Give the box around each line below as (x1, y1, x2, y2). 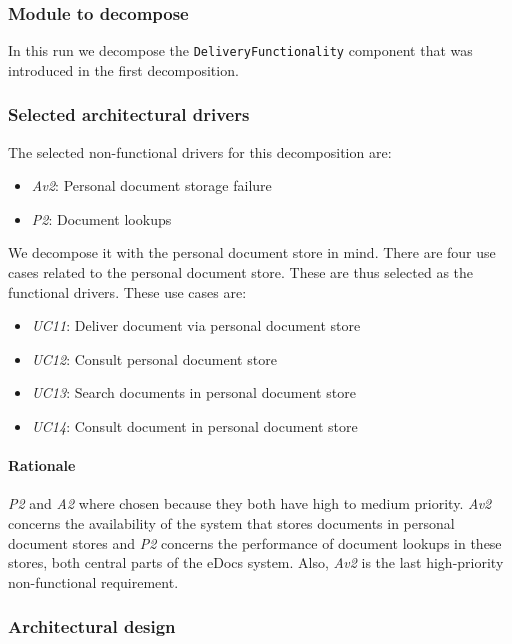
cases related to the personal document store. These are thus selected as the (8, 262, 474, 283)
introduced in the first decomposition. (8, 59, 239, 80)
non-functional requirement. (8, 571, 179, 592)
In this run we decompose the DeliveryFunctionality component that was (8, 40, 473, 61)
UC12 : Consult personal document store (31, 348, 277, 369)
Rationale (8, 455, 76, 476)
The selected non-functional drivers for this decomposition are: (8, 141, 392, 162)
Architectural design (8, 614, 176, 639)
